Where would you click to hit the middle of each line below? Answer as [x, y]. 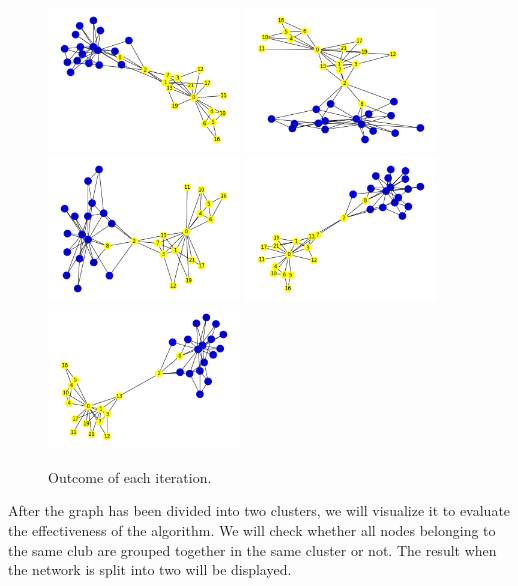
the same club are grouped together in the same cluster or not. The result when [252, 549]
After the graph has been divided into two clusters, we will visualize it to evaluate [259, 510]
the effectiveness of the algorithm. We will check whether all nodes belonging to [252, 529]
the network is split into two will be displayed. [150, 569]
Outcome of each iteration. [130, 476]
